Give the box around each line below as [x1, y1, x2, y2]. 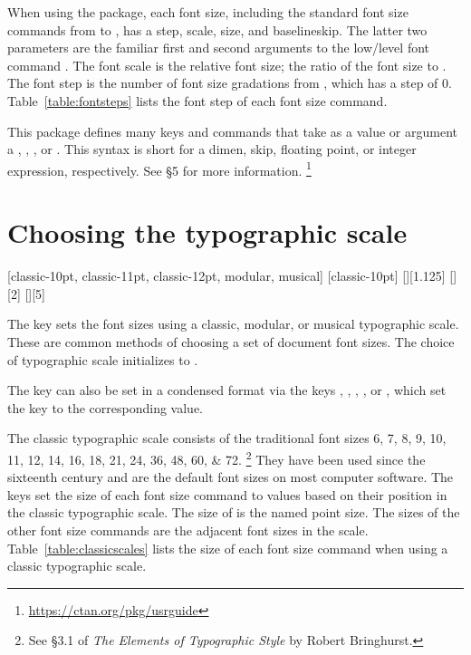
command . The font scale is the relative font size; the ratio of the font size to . [7, 55, 447, 74]
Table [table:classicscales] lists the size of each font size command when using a [7, 538, 448, 557]
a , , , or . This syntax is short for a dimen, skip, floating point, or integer [7, 140, 417, 159]
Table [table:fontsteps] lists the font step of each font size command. [7, 91, 388, 110]
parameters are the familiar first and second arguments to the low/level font [7, 38, 430, 57]
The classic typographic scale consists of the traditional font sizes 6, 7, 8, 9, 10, [7, 429, 447, 448]
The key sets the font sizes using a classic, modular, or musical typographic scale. [7, 314, 459, 333]
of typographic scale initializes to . [7, 350, 198, 369]
